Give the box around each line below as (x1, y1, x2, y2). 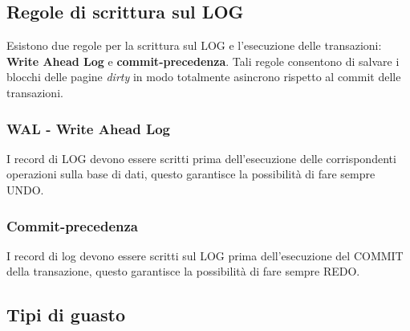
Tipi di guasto (6, 302, 126, 327)
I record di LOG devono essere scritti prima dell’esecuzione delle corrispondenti (6, 149, 396, 166)
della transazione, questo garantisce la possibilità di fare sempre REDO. (6, 263, 360, 280)
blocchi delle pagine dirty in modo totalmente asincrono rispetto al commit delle (6, 68, 401, 85)
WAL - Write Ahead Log (6, 118, 171, 138)
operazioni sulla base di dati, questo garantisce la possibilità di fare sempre (6, 165, 375, 182)
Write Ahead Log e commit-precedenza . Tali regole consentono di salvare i (6, 52, 400, 69)
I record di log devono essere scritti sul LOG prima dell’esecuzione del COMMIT (6, 247, 404, 264)
